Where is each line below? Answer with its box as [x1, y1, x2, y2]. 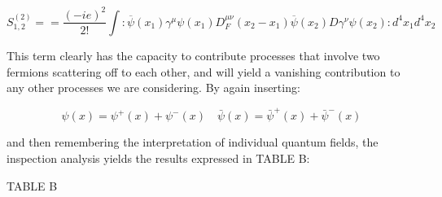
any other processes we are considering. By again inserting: [7, 79, 300, 96]
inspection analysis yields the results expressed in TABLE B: [7, 150, 310, 167]
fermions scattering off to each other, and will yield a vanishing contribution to [7, 63, 400, 80]
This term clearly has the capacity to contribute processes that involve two [7, 46, 380, 63]
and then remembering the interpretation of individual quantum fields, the [7, 134, 379, 151]
